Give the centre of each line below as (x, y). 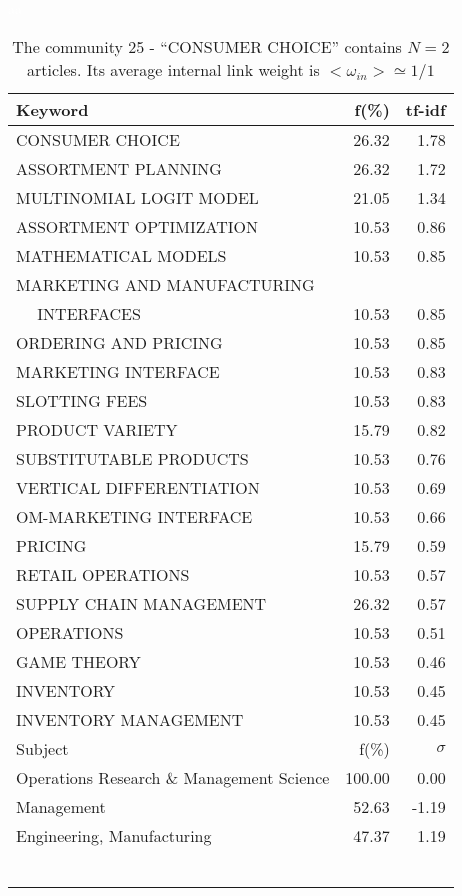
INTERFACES (89, 313)
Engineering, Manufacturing (114, 835)
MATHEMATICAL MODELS (121, 255)
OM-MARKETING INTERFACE (134, 516)
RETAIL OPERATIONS (103, 574)
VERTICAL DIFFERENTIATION (138, 487)
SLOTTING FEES (82, 400)
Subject (42, 748)
